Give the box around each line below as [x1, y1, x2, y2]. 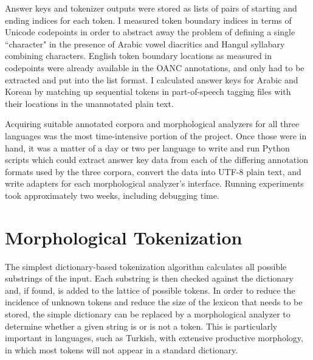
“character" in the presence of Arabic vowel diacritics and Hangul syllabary [5, 37, 285, 50]
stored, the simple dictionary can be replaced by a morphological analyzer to [5, 308, 291, 320]
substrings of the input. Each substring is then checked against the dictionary [5, 272, 294, 285]
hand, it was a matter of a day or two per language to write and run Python [5, 141, 290, 154]
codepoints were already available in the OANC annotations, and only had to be [5, 61, 304, 74]
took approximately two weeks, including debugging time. [5, 189, 219, 201]
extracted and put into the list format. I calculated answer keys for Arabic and [5, 73, 298, 86]
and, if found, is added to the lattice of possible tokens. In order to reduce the [5, 283, 295, 296]
